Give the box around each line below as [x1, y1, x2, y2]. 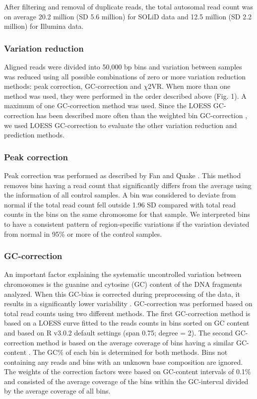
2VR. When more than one [148, 81, 231, 91]
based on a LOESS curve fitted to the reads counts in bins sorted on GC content [4, 318, 250, 328]
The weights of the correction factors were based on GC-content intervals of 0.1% [4, 366, 251, 377]
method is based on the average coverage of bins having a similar [36, 337, 234, 347]
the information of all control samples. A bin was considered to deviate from [4, 190, 236, 200]
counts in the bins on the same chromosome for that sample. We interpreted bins [4, 209, 251, 219]
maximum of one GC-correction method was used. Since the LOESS [4, 100, 211, 111]
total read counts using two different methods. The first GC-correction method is [4, 308, 251, 318]
